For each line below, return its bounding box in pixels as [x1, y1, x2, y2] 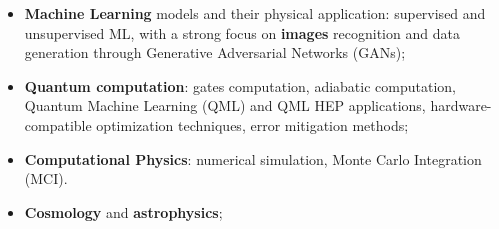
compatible [24, 114, 92, 135]
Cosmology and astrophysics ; [24, 201, 223, 222]
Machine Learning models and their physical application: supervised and [24, 3, 486, 23]
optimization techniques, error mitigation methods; [96, 114, 409, 135]
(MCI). [24, 168, 68, 189]
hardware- [430, 95, 492, 116]
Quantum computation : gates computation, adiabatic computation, [24, 75, 456, 96]
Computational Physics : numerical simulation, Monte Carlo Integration [24, 148, 482, 169]
